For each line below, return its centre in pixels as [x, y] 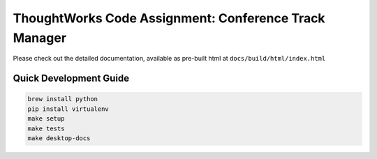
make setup [46, 119]
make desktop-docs [59, 138]
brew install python [62, 99]
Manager [39, 38]
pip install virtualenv [68, 109]
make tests [46, 128]
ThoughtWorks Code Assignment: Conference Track [169, 18]
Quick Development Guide [71, 78]
